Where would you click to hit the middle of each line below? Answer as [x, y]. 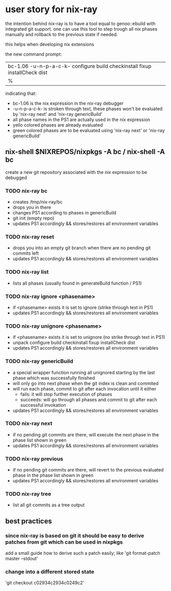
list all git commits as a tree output [49, 505]
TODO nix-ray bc [26, 191]
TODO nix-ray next [29, 424]
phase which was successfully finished [54, 378]
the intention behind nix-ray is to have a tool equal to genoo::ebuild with [80, 23]
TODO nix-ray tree [28, 494]
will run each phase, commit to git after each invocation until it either [84, 388]
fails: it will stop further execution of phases [66, 394]
